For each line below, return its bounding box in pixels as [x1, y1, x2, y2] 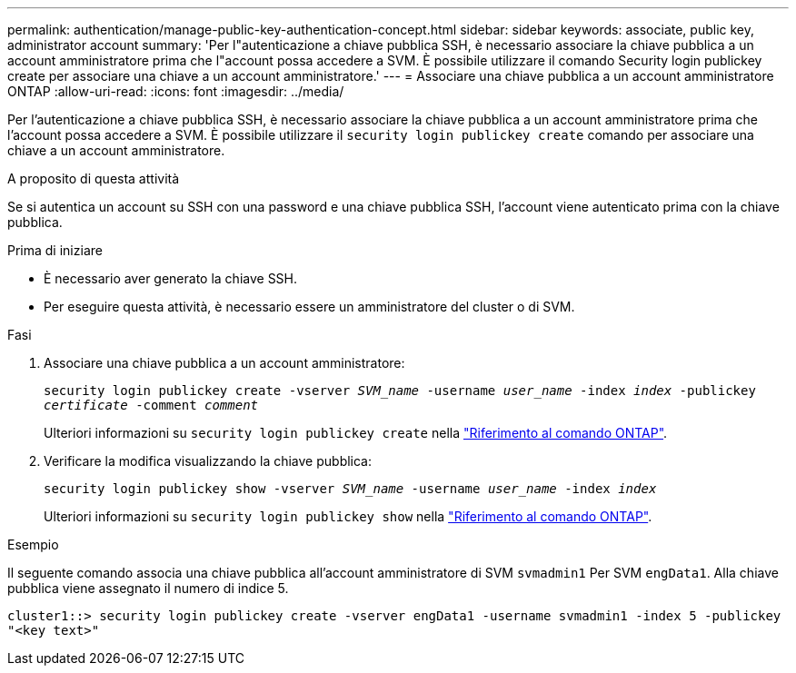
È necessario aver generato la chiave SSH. [44, 271, 298, 286]
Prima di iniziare [7, 242, 103, 258]
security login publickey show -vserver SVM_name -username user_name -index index [44, 481, 657, 496]
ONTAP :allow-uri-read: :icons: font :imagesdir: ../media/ [7, 84, 344, 99]
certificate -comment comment [44, 398, 259, 412]
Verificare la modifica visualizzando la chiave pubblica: [44, 453, 373, 469]
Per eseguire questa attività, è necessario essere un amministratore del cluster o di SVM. [44, 299, 575, 314]
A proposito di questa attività [7, 171, 180, 186]
